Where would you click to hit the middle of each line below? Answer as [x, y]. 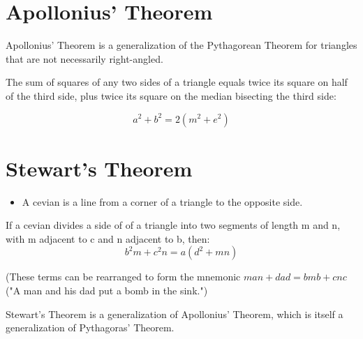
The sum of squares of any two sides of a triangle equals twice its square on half [177, 82]
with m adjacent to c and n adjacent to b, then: [108, 238]
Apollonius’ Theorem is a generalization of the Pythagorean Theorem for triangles [181, 45]
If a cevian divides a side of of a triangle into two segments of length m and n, [173, 225]
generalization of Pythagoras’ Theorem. [90, 327]
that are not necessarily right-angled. [84, 58]
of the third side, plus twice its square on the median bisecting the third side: [171, 95]
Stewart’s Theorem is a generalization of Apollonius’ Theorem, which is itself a [175, 314]
